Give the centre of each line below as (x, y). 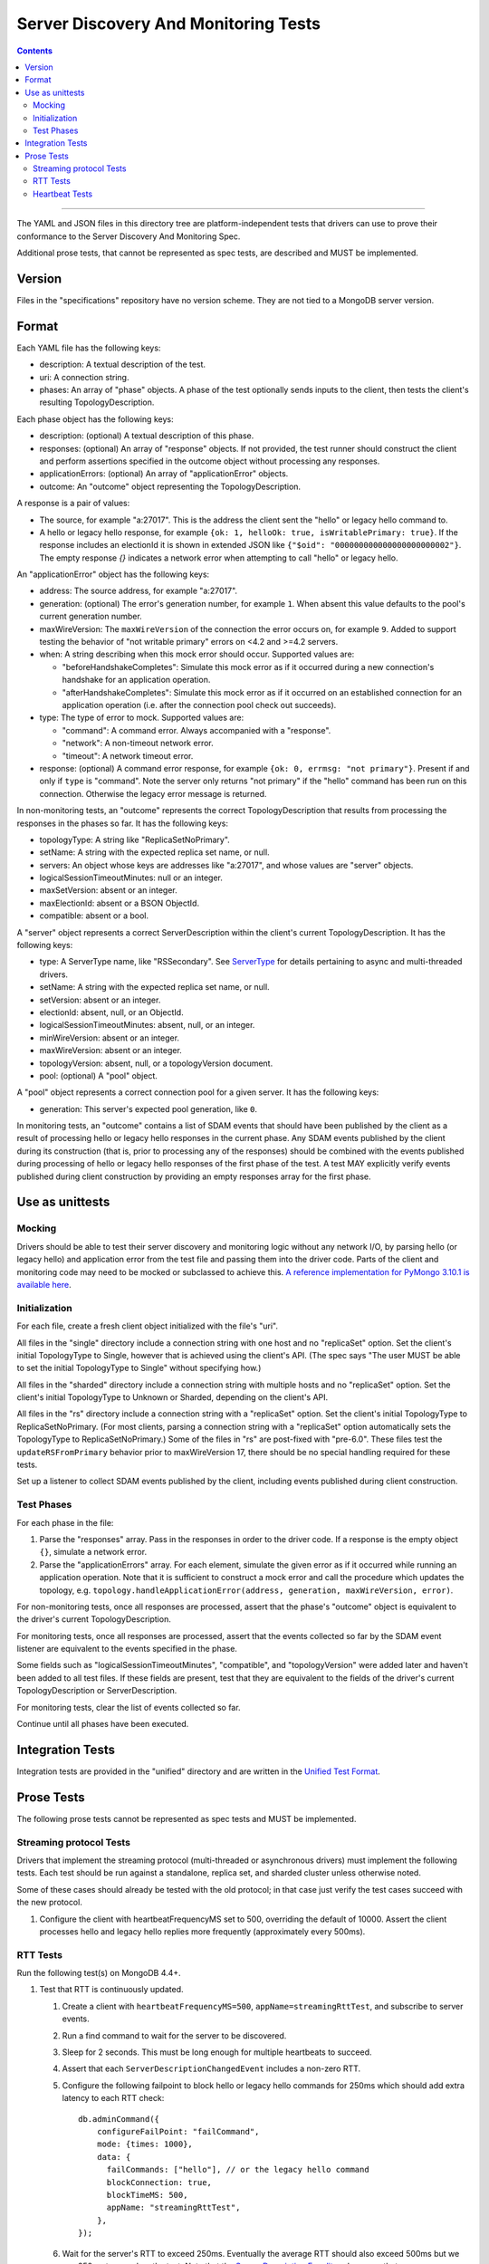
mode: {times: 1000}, (145, 2144)
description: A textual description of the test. (123, 365)
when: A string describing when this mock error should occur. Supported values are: (197, 654)
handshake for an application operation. (136, 680)
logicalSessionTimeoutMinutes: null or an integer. (131, 878)
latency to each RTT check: (113, 2098)
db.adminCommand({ (119, 2119)
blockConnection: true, (159, 2182)
